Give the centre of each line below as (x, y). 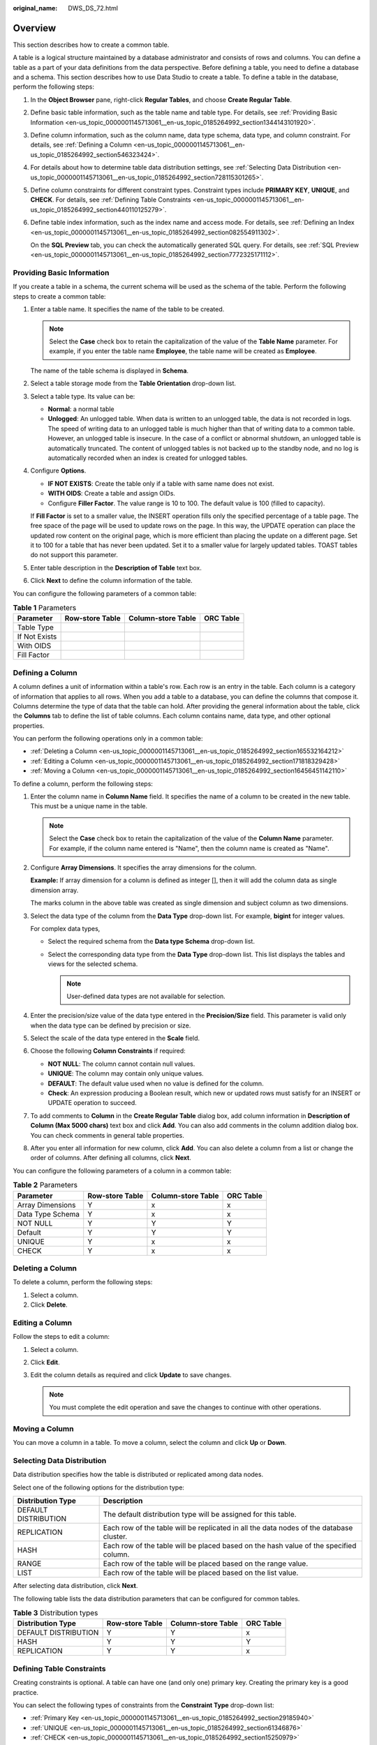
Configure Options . (58, 470)
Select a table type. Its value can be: (83, 396)
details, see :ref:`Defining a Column (81, 145)
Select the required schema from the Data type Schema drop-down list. (151, 942)
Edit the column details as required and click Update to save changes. (131, 1375)
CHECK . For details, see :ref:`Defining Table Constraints (111, 200)
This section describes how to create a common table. (91, 45)
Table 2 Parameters (45, 1185)
